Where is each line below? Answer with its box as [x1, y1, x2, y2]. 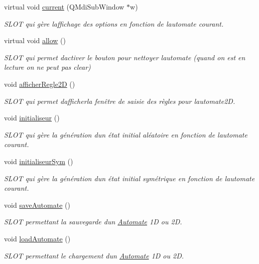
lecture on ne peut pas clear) [4, 62, 91, 72]
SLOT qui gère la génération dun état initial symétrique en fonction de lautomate [4, 173, 255, 183]
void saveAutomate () [4, 199, 70, 210]
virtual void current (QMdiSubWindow [4, 2, 124, 12]
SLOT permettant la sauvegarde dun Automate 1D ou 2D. [4, 216, 182, 227]
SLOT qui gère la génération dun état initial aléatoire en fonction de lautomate [4, 129, 247, 140]
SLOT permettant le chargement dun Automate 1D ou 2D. [4, 250, 184, 260]
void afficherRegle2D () [4, 78, 75, 89]
